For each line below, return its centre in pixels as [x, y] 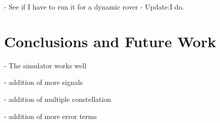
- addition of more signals [44, 82]
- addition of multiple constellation [58, 99]
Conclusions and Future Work [110, 41]
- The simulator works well [45, 65]
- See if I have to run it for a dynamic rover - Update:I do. [94, 7]
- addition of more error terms [51, 116]
